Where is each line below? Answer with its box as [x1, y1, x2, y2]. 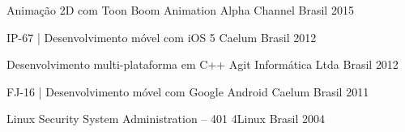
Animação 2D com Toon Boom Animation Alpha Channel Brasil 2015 [6, 2, 354, 18]
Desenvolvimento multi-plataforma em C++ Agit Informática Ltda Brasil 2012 [6, 56, 399, 73]
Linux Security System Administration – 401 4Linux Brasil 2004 [6, 110, 325, 127]
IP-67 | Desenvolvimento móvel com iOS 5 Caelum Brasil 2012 [6, 28, 317, 45]
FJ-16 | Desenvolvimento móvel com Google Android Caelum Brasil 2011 [6, 83, 369, 100]
